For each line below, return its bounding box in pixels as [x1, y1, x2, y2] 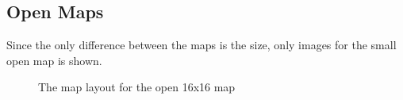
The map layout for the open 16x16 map [38, 79, 236, 95]
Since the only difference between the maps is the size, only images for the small [6, 37, 397, 53]
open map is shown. [6, 52, 102, 68]
